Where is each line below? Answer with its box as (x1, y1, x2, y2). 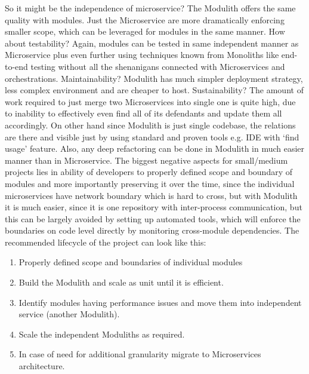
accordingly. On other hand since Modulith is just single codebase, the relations (5, 118, 296, 131)
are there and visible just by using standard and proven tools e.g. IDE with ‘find (5, 130, 299, 143)
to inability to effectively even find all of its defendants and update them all (5, 107, 282, 119)
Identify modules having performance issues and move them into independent (18, 296, 302, 308)
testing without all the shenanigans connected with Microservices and (30, 60, 285, 72)
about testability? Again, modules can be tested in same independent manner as (5, 36, 299, 49)
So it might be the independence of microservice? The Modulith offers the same (5, 2, 296, 14)
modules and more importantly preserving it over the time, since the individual (5, 177, 295, 189)
